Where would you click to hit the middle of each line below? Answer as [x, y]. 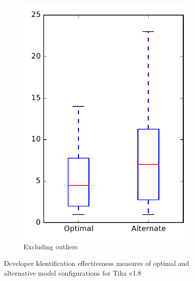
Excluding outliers [51, 247]
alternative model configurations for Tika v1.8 [73, 272]
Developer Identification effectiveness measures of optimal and [97, 263]
